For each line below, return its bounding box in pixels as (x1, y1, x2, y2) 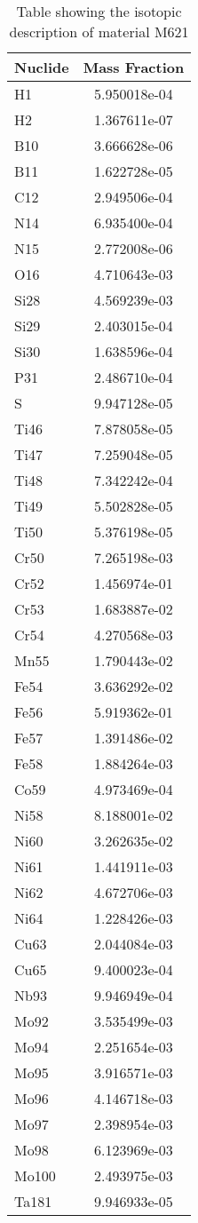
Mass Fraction (83, 57, 185, 77)
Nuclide (14, 57, 69, 77)
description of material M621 (9, 21, 189, 42)
